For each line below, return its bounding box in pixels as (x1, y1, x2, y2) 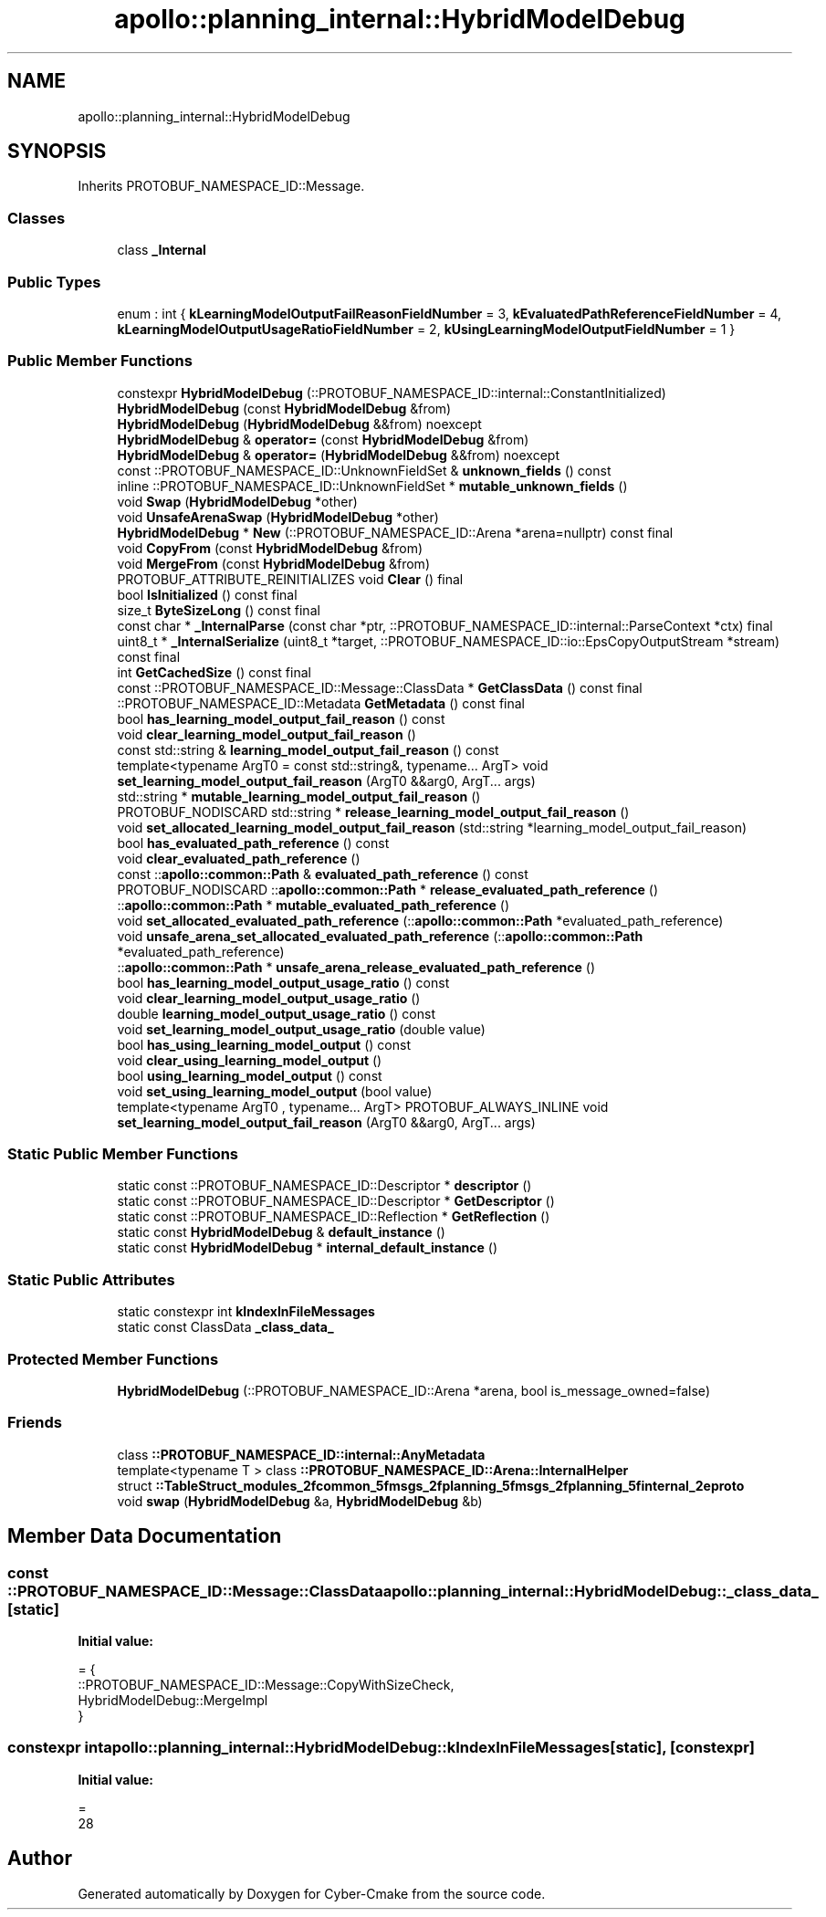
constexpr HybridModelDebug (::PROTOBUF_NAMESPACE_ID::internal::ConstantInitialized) (117, 384, 666, 401)
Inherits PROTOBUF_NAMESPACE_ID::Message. (78, 178, 365, 194)
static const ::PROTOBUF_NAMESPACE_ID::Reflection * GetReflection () (117, 1209, 550, 1225)
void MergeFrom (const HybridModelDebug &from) (117, 555, 430, 571)
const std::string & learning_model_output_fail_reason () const (117, 741, 499, 758)
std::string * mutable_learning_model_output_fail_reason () (117, 788, 481, 804)
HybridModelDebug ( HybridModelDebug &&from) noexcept (117, 415, 482, 432)
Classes (7, 208, 66, 227)
